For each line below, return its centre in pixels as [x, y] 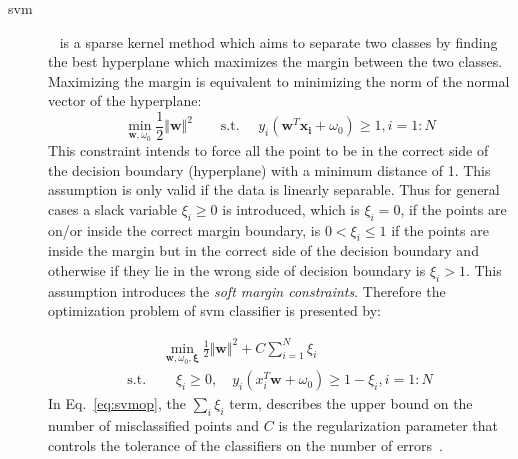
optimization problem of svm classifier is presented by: [215, 310]
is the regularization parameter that [388, 425]
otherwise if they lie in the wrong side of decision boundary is [237, 270]
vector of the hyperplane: [125, 100]
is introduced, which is [291, 208]
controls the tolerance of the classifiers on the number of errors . [245, 444]
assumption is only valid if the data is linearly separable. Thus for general [274, 189]
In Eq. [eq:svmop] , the [117, 403]
